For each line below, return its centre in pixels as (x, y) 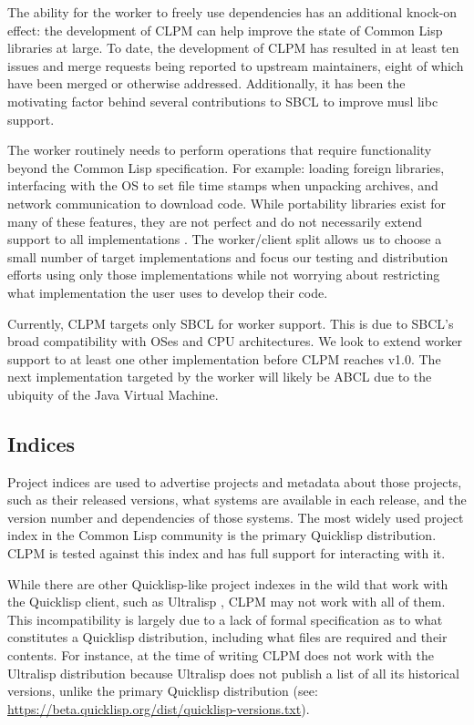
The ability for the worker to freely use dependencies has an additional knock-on (232, 12)
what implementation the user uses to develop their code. (168, 292)
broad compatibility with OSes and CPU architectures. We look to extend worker (235, 341)
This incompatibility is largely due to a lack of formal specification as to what (225, 619)
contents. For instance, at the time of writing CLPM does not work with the (221, 655)
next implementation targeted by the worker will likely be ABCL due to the (220, 377)
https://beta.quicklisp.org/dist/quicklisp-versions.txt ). (159, 708)
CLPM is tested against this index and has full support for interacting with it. (227, 553)
